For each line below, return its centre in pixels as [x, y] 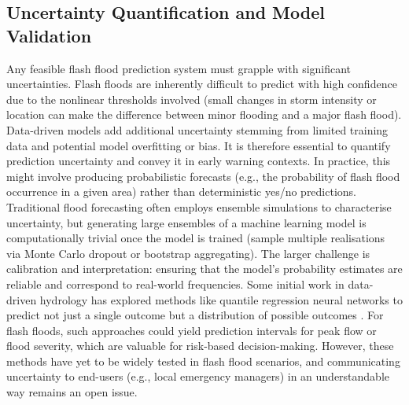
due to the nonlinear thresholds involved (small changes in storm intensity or [192, 99]
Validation [49, 35]
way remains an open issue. [72, 392]
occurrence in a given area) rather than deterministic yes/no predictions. [182, 191]
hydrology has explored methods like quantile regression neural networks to [221, 299]
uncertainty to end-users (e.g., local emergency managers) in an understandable [198, 376]
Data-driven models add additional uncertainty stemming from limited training [197, 129]
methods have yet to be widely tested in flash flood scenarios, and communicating [203, 361]
